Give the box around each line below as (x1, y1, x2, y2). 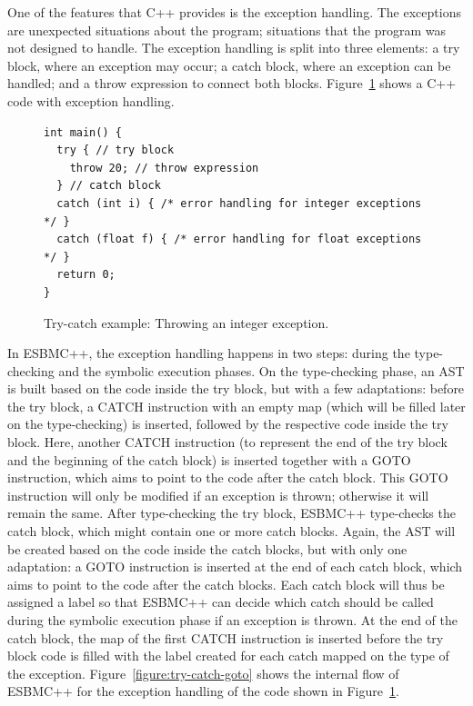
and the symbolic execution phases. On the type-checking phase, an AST (58, 361, 465, 380)
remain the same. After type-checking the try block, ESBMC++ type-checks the (7, 503, 456, 522)
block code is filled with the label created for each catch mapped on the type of (7, 646, 449, 665)
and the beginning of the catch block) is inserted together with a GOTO (7, 450, 411, 469)
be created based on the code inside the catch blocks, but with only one (7, 539, 408, 558)
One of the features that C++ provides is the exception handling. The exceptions (7, 3, 461, 21)
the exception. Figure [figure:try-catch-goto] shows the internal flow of (7, 663, 399, 682)
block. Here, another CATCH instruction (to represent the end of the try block (7, 433, 448, 452)
